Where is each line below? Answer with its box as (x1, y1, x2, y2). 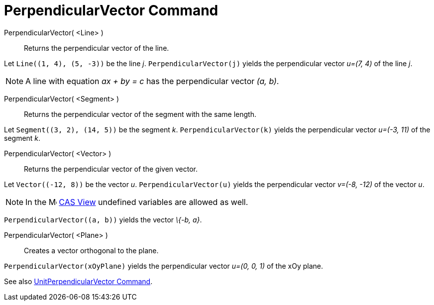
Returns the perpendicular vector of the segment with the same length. (24, 109, 256, 118)
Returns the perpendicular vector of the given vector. (24, 164, 198, 173)
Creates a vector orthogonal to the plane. (24, 246, 159, 255)
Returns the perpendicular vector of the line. (24, 43, 169, 52)
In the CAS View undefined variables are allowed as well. (25, 197, 248, 207)
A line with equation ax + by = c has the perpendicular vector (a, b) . (25, 76, 279, 86)
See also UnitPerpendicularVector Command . (4, 277, 153, 286)
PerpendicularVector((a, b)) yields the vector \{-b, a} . (4, 215, 202, 224)
